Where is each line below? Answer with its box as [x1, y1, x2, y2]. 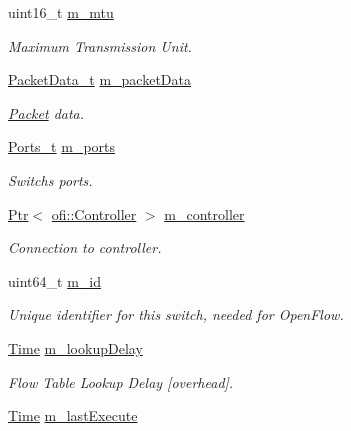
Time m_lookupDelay [8, 337, 143, 358]
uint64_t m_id [8, 270, 101, 291]
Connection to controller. [8, 237, 162, 258]
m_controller [164, 203, 245, 224]
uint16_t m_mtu [8, 2, 114, 22]
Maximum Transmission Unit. [8, 35, 192, 56]
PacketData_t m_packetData [8, 69, 191, 90]
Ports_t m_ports [8, 136, 116, 157]
